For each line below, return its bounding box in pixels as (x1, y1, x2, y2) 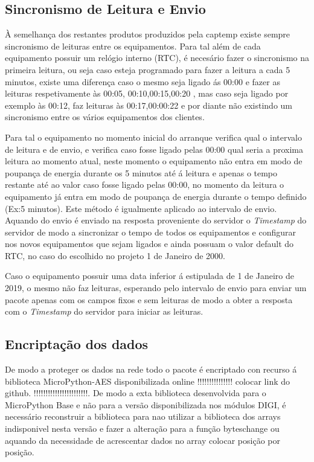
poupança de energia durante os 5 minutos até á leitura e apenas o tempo (5, 166, 278, 179)
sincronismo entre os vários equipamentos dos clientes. (5, 111, 205, 123)
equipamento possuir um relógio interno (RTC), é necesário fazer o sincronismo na (5, 51, 310, 64)
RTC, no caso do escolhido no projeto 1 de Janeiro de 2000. (5, 249, 225, 261)
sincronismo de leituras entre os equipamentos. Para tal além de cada (5, 39, 261, 52)
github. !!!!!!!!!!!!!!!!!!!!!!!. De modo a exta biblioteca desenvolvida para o (5, 387, 266, 399)
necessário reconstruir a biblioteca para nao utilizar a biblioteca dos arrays (5, 410, 281, 423)
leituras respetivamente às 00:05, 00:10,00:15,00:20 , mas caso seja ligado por (5, 87, 289, 100)
